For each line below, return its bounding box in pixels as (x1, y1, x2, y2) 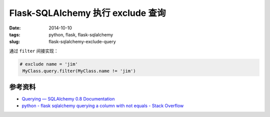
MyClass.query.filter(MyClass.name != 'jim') (22, 68, 136, 74)
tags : (9, 31, 20, 37)
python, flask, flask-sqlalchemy (48, 31, 113, 37)
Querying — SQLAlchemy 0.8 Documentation (21, 96, 115, 102)
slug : (9, 39, 20, 45)
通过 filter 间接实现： (9, 48, 58, 54)
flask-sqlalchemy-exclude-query (48, 39, 116, 45)
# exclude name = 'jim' (19, 61, 78, 67)
